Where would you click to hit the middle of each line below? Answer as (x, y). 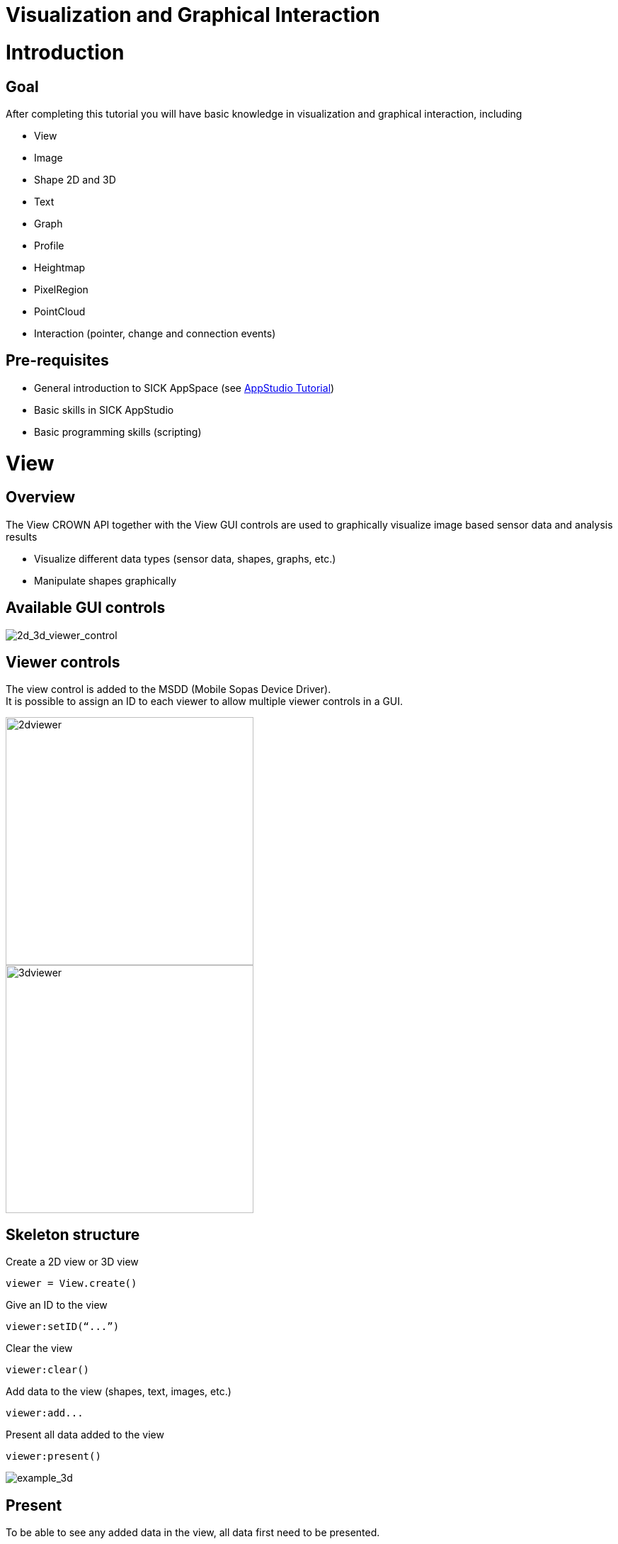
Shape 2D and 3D (75, 179)
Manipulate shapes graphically (105, 580)
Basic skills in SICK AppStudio (104, 410)
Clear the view (39, 1348)
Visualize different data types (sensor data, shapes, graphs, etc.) (185, 558)
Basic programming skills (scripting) (118, 432)
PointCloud (60, 311)
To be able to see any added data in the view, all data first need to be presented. (193, 1533)
